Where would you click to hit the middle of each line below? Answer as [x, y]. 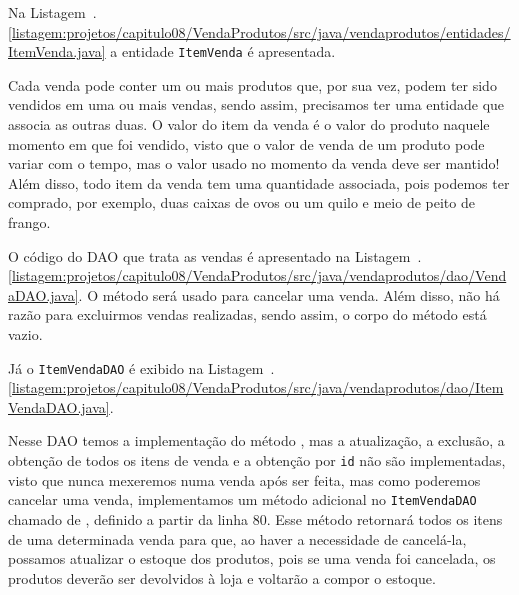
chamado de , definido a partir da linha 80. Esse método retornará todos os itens [255, 518]
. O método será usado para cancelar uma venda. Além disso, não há [289, 294]
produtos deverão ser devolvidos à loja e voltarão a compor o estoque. [222, 577]
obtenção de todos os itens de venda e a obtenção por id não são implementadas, [257, 460]
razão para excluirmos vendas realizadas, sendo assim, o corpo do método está [247, 314]
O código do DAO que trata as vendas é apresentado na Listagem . [215, 255]
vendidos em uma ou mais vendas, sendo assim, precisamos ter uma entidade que [256, 104]
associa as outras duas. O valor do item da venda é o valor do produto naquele [249, 124]
